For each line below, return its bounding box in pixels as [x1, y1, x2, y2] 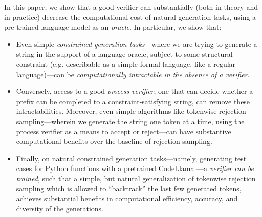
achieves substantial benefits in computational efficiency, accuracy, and [16, 193, 238, 204]
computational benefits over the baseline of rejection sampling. [16, 136, 212, 147]
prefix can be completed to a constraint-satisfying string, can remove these [16, 95, 250, 106]
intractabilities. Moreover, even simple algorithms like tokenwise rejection [16, 106, 246, 116]
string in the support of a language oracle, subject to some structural [16, 49, 233, 59]
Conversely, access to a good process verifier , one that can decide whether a [16, 86, 253, 97]
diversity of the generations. [16, 203, 103, 213]
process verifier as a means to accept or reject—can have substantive [16, 126, 231, 136]
